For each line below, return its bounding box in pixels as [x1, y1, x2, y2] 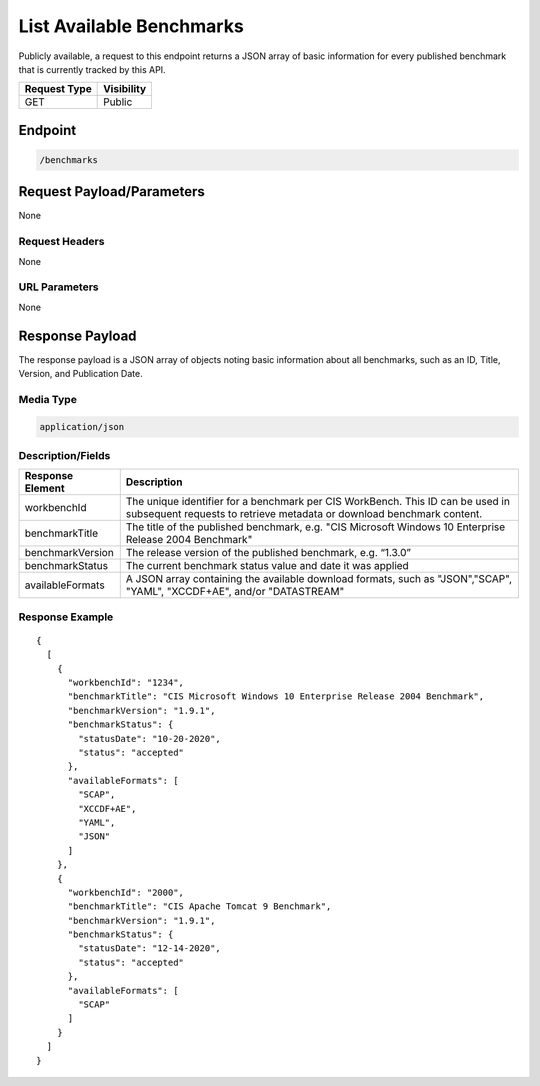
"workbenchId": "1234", [67, 677, 185, 689]
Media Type [18, 392, 77, 406]
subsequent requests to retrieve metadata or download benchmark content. [125, 507, 483, 521]
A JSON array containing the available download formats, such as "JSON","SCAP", [125, 572, 513, 586]
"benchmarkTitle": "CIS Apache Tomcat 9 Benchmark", [67, 901, 332, 912]
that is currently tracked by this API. [18, 63, 166, 75]
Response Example [18, 610, 114, 624]
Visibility [103, 82, 147, 96]
